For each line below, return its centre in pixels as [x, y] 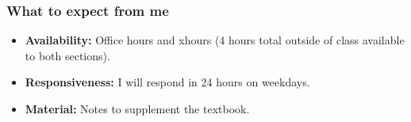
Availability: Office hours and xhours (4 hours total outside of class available [215, 40]
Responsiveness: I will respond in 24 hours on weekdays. [167, 82]
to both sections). [67, 55]
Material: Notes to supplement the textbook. [137, 109]
